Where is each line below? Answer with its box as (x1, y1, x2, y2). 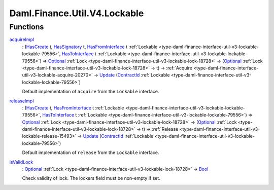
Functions (9, 22, 44, 31)
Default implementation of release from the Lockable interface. (22, 149, 159, 156)
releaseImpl (9, 98, 34, 104)
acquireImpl (9, 36, 35, 43)
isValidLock (9, 159, 33, 165)
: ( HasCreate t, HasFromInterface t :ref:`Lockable (22, 104, 124, 111)
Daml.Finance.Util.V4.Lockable (9, 8, 144, 19)
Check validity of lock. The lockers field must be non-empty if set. (22, 175, 161, 181)
